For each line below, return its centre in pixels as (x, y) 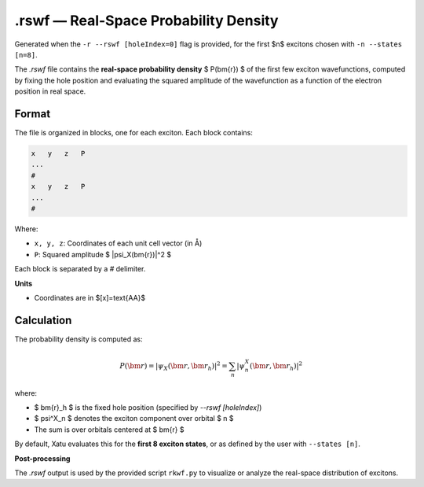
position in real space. (50, 91)
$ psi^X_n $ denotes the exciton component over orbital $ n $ (134, 419)
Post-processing (42, 458)
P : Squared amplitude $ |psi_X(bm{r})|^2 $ (103, 254)
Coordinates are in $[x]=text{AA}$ (90, 297)
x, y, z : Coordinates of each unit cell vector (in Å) (118, 243)
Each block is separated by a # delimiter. (80, 269)
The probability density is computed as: (79, 339)
